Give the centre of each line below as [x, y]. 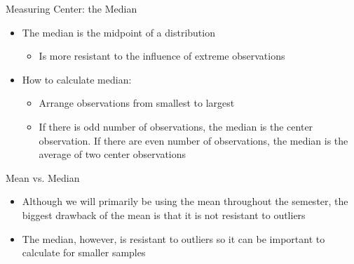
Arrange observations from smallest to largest [137, 103]
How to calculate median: [77, 79]
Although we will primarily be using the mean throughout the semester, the [185, 201]
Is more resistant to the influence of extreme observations [162, 56]
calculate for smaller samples [84, 252]
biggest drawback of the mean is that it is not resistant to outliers [164, 214]
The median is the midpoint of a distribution [118, 32]
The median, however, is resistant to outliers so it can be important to [173, 238]
